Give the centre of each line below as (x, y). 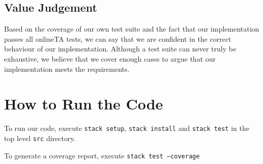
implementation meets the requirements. (67, 69)
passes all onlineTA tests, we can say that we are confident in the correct (118, 38)
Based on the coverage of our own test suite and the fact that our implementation (132, 29)
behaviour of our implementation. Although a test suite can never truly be (120, 49)
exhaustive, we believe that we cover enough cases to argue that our (110, 58)
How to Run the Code (84, 104)
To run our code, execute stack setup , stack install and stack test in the (127, 128)
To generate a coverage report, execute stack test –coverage (102, 155)
